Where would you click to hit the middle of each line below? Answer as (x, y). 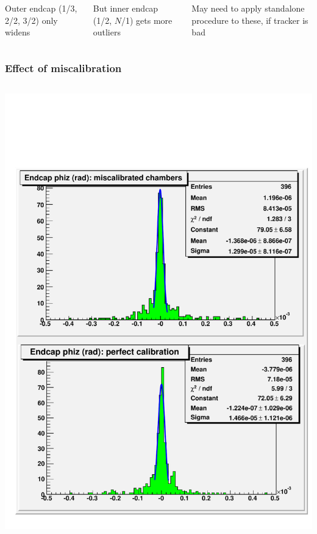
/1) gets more (147, 20)
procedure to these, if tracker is (250, 20)
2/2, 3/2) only (31, 20)
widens (18, 32)
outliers (107, 32)
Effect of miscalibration (63, 68)
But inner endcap (126, 8)
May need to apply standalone (248, 8)
